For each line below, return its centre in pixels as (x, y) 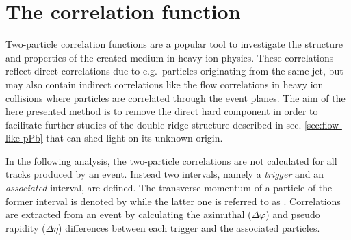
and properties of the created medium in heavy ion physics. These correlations (170, 57)
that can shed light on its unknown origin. (134, 138)
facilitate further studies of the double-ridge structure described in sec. (154, 124)
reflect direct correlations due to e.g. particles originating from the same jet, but (174, 71)
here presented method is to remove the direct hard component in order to (162, 111)
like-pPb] (24, 138)
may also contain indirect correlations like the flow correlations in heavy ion (165, 84)
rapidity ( (26, 227)
